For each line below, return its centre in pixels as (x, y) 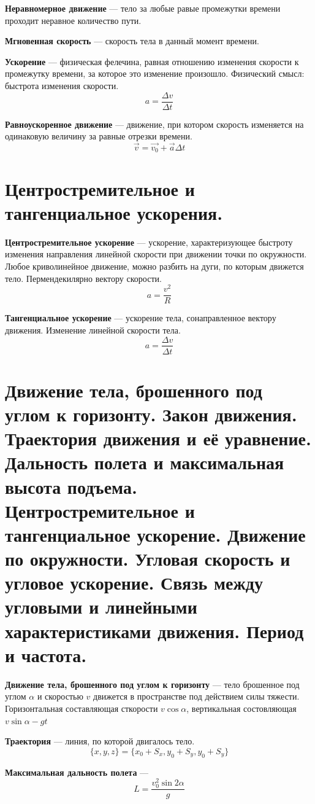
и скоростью (60, 696)
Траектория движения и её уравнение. (158, 438)
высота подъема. (71, 486)
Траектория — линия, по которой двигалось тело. (100, 741)
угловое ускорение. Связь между (134, 583)
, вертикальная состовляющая (241, 708)
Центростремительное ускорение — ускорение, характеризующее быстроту (149, 242)
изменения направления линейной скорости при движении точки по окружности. (156, 254)
